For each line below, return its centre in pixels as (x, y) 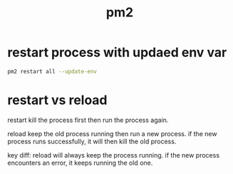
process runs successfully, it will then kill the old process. (92, 141)
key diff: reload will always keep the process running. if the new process (113, 155)
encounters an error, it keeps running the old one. (80, 163)
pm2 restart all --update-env (52, 71)
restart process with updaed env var (117, 52)
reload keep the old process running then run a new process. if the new (112, 133)
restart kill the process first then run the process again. (88, 120)
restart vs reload (57, 100)
